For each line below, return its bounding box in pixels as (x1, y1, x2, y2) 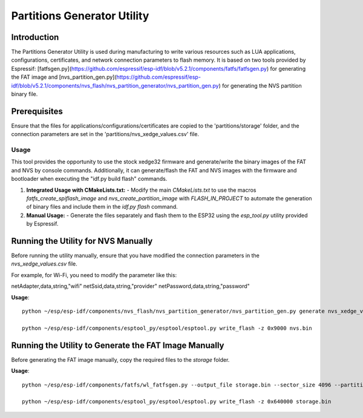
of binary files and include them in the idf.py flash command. (26, 203, 178, 211)
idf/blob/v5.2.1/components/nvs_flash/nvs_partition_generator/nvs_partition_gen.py (11, 82, 219, 89)
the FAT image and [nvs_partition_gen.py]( (11, 73, 117, 81)
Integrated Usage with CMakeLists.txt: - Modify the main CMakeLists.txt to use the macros (26, 186, 257, 194)
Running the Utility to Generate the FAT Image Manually (11, 340, 224, 350)
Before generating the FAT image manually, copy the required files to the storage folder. (11, 356, 230, 363)
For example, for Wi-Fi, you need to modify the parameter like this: (11, 271, 177, 278)
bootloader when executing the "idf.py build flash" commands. (11, 175, 168, 183)
